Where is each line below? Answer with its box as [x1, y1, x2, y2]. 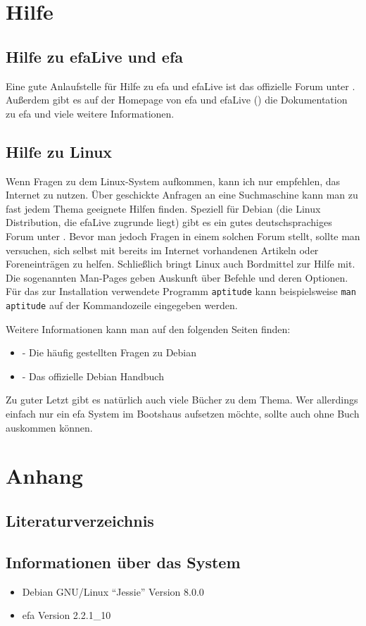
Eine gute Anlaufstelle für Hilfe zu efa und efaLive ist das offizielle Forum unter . [6, 78, 355, 93]
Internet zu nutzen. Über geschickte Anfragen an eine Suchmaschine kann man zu [6, 187, 358, 202]
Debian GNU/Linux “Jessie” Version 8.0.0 [22, 584, 204, 599]
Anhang [6, 461, 83, 490]
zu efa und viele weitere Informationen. [6, 106, 175, 120]
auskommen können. [6, 420, 93, 434]
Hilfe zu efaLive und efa [6, 45, 184, 67]
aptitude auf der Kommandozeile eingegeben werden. [6, 297, 238, 312]
